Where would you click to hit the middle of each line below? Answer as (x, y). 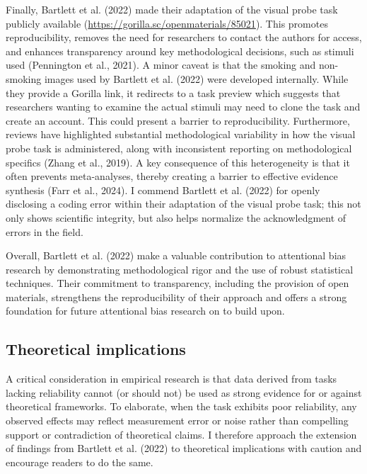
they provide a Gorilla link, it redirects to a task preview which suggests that (173, 92)
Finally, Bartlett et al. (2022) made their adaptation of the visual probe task (172, 9)
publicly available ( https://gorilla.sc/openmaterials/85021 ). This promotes (167, 23)
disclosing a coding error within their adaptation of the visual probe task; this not (183, 204)
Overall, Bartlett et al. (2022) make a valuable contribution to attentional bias (176, 255)
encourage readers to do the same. (80, 462)
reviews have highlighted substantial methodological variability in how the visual (181, 134)
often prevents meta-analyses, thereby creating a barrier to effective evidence (172, 176)
